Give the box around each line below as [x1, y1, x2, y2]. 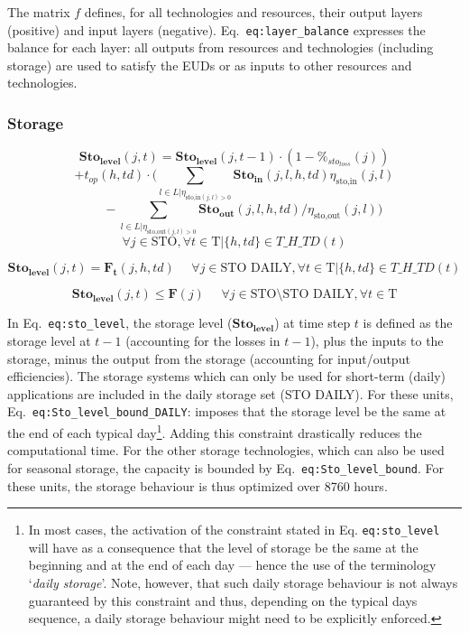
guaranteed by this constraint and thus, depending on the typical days [28, 591, 418, 610]
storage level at [7, 330, 91, 349]
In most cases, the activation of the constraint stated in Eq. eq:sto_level [28, 520, 440, 539]
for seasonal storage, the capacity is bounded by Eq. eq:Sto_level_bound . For [7, 458, 444, 477]
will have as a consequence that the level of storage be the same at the [28, 537, 418, 556]
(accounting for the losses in [125, 330, 280, 349]
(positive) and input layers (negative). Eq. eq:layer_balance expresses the [7, 20, 426, 39]
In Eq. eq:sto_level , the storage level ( [7, 313, 233, 332]
